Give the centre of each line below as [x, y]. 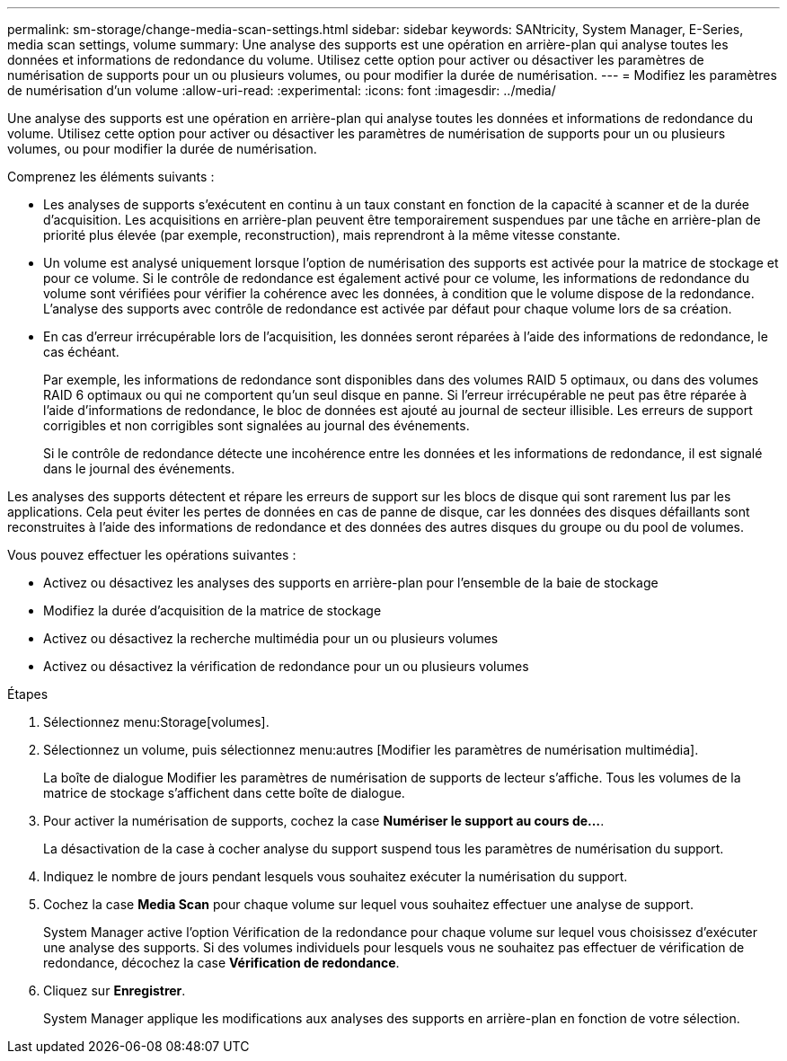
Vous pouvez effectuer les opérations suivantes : [152, 555]
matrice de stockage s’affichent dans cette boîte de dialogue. [224, 793]
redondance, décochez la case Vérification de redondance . [221, 963]
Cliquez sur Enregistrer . [115, 990]
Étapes [28, 694]
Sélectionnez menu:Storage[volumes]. [156, 722]
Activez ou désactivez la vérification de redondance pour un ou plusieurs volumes [286, 666]
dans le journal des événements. [139, 469]
